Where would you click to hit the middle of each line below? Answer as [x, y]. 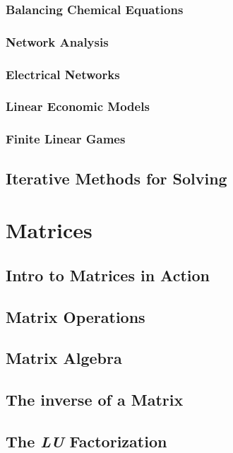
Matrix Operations [76, 316]
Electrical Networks [63, 74]
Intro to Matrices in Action [108, 275]
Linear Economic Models [78, 106]
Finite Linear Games [66, 139]
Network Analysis [57, 41]
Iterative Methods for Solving [116, 178]
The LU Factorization [86, 441]
